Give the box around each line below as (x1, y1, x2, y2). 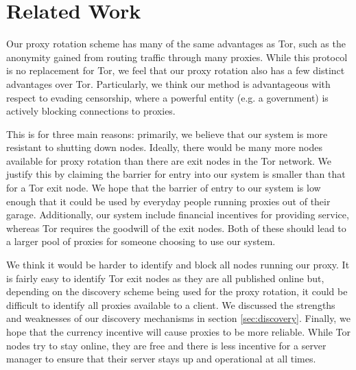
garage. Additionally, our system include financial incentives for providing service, (6, 207, 349, 222)
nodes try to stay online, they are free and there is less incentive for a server (6, 338, 327, 352)
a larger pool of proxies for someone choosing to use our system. (6, 234, 276, 248)
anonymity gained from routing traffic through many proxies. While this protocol (6, 49, 348, 64)
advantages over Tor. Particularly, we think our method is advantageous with (6, 76, 331, 91)
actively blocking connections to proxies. (6, 104, 176, 118)
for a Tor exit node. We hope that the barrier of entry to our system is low (6, 181, 321, 195)
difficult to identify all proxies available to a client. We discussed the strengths (6, 297, 335, 312)
